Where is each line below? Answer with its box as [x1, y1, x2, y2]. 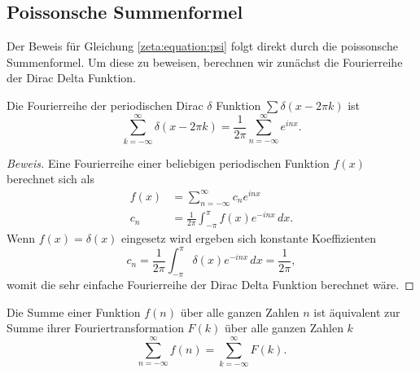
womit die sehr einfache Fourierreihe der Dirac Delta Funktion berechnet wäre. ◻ [7, 276, 414, 293]
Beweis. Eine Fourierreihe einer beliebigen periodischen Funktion [7, 154, 330, 171]
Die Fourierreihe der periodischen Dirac [7, 96, 203, 113]
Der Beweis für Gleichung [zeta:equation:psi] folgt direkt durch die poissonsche [7, 37, 398, 55]
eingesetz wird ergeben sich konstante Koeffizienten [121, 230, 376, 247]
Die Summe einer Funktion [7, 303, 141, 320]
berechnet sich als [7, 170, 94, 187]
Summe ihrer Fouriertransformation [7, 319, 184, 336]
